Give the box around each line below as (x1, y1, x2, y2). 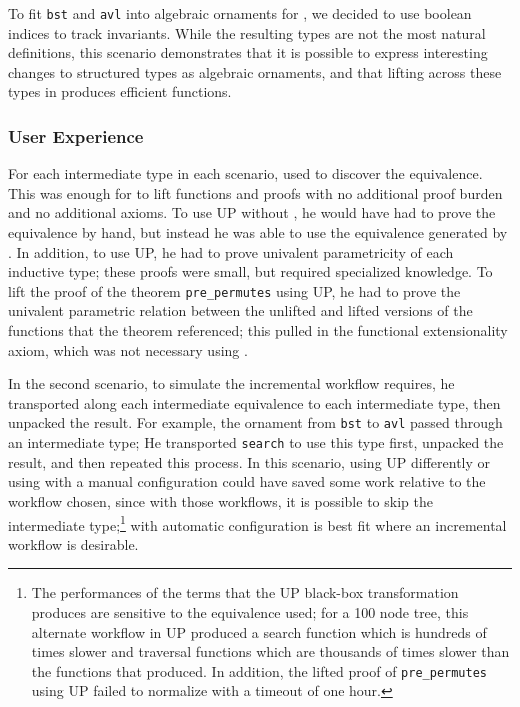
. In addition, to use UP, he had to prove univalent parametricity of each (8, 241, 454, 262)
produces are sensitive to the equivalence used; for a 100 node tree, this (31, 601, 469, 622)
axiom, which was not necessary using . (8, 339, 248, 360)
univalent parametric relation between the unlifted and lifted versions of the (8, 300, 473, 321)
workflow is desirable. (8, 533, 139, 554)
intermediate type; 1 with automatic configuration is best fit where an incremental (8, 511, 507, 535)
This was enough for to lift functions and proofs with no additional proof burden (8, 182, 503, 203)
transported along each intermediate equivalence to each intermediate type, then (8, 392, 501, 413)
